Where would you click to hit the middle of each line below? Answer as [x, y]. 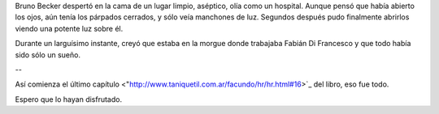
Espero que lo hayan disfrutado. [68, 99]
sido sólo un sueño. [48, 55]
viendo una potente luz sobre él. [69, 28]
